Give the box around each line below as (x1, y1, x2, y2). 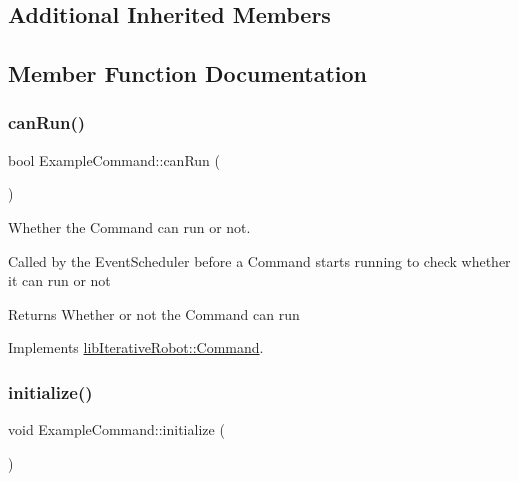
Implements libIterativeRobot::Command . (8, 337, 264, 358)
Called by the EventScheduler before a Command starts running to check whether (8, 250, 511, 271)
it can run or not (8, 270, 111, 291)
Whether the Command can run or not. (8, 216, 251, 237)
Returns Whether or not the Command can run (8, 303, 300, 324)
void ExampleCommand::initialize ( (8, 419, 225, 440)
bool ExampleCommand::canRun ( (8, 149, 220, 170)
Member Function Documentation (8, 58, 368, 89)
